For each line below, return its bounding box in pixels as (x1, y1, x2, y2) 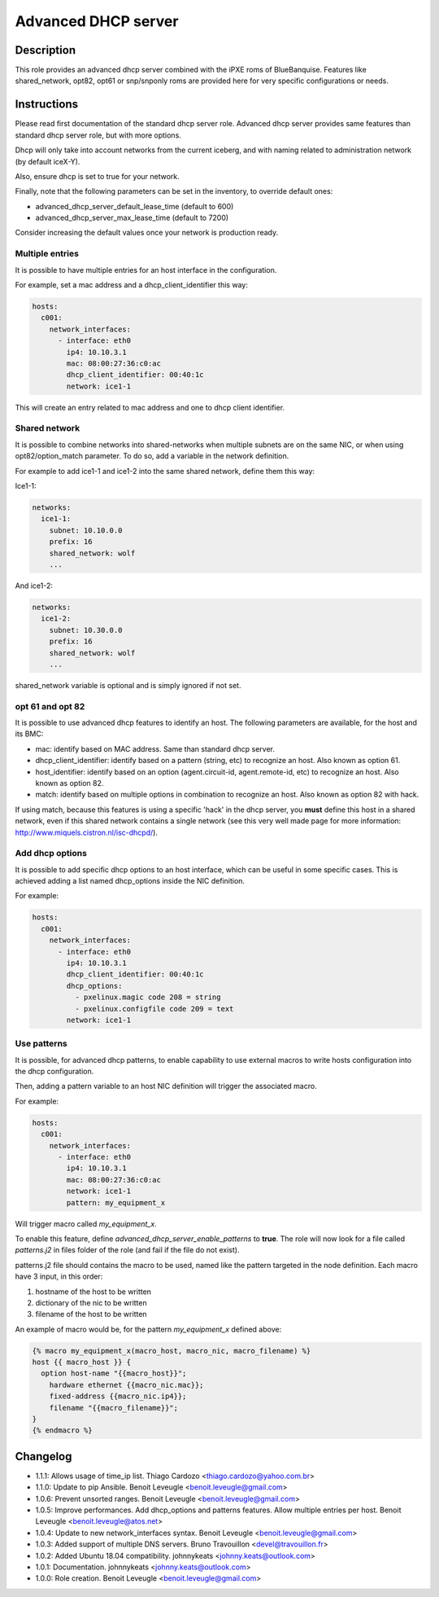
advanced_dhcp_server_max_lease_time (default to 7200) (35, 213, 229, 223)
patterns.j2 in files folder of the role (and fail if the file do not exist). (15, 1245, 240, 1255)
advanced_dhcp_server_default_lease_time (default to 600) (35, 201, 234, 211)
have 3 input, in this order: (15, 1271, 103, 1282)
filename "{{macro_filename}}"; (49, 1403, 179, 1412)
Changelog (15, 1450, 72, 1463)
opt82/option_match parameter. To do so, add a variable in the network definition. (15, 451, 289, 461)
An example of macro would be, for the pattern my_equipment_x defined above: (15, 1324, 282, 1334)
